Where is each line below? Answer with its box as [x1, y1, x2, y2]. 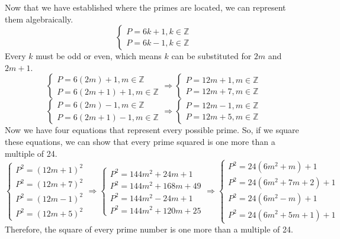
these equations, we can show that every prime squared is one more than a [5, 135, 275, 147]
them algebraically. [5, 12, 73, 25]
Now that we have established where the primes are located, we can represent [5, 1, 286, 13]
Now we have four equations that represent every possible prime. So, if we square [5, 124, 299, 136]
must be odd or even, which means [36, 50, 162, 62]
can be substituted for [171, 50, 252, 62]
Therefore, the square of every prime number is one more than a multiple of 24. [5, 222, 293, 235]
